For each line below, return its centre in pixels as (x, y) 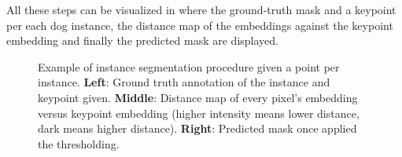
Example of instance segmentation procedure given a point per (189, 66)
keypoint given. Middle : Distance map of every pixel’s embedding (198, 97)
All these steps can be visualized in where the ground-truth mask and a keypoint (201, 9)
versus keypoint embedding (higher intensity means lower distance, (199, 113)
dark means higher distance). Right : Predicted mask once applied (197, 128)
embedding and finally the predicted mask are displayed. (142, 40)
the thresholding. (79, 143)
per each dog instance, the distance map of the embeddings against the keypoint (200, 25)
